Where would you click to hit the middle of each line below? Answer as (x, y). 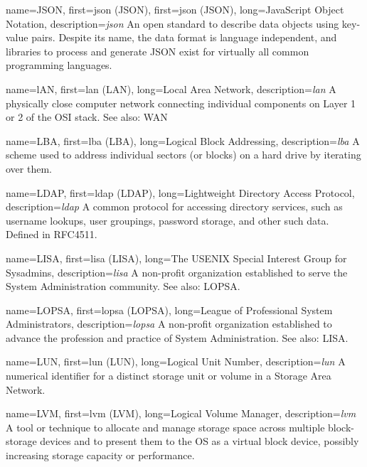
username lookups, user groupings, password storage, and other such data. (167, 220)
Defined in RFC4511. (52, 234)
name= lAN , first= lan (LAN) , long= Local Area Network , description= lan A (171, 88)
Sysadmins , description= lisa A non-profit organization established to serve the (177, 272)
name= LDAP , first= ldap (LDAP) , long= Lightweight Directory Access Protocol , (180, 192)
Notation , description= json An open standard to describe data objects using (172, 23)
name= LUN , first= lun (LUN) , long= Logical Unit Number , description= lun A (176, 361)
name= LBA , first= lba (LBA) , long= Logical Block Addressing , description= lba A (183, 140)
